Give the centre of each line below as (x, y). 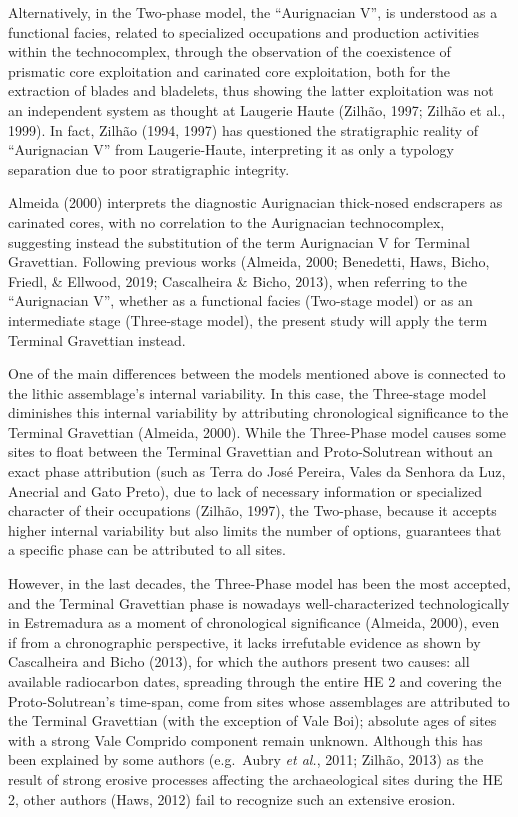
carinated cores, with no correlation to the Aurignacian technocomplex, (226, 221)
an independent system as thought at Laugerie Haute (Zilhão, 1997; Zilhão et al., (257, 109)
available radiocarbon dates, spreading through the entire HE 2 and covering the (255, 681)
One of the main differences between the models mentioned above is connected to (257, 373)
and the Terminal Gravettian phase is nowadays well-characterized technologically (259, 602)
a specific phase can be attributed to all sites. (147, 549)
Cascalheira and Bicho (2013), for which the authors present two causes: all (239, 661)
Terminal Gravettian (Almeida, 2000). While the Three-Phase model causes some (257, 431)
